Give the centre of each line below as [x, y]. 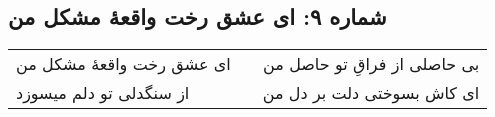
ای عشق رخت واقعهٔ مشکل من [123, 64]
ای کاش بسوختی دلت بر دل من [371, 93]
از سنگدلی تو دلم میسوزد [103, 93]
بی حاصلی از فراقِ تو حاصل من [371, 64]
